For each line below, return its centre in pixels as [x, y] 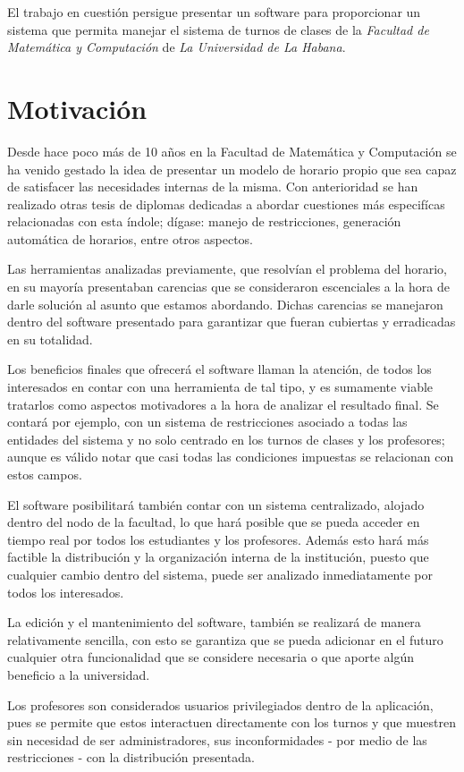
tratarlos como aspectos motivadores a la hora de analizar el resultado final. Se [223, 404]
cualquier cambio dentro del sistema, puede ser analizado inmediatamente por [220, 574]
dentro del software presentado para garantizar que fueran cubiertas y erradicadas [232, 322]
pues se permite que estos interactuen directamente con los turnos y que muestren [232, 722]
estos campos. [45, 474]
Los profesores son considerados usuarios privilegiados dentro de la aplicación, [220, 704]
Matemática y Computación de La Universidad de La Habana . [177, 47]
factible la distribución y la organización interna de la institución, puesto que [218, 557]
